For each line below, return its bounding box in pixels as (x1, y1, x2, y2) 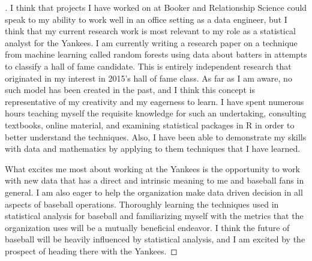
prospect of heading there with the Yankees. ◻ (5, 244, 178, 257)
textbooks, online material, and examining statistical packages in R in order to (5, 118, 295, 131)
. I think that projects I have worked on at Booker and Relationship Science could (5, 1, 307, 13)
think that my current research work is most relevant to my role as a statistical (5, 25, 296, 37)
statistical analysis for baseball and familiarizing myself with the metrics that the (5, 209, 304, 222)
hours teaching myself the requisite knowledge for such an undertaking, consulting (5, 107, 307, 119)
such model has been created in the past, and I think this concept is (5, 83, 255, 96)
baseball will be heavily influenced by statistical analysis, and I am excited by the (5, 233, 305, 245)
